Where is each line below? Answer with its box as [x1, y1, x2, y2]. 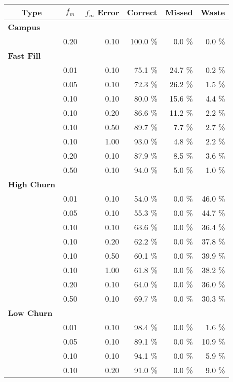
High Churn [8, 178, 56, 190]
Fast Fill [8, 50, 41, 61]
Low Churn [8, 307, 53, 318]
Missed [165, 6, 193, 18]
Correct [127, 6, 157, 18]
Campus [8, 21, 40, 33]
